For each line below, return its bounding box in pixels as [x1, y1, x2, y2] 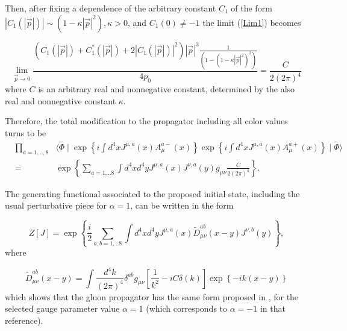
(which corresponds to [146, 302, 228, 315]
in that [260, 302, 286, 315]
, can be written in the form [130, 199, 234, 212]
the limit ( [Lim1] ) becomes [202, 16, 301, 28]
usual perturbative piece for [5, 199, 107, 212]
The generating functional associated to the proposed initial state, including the [5, 187, 300, 200]
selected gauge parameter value [5, 302, 120, 315]
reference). [5, 314, 43, 326]
